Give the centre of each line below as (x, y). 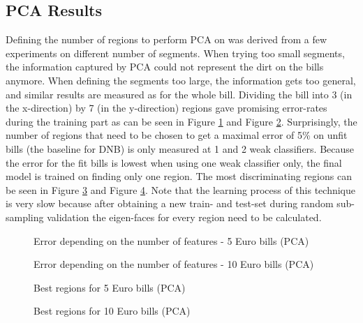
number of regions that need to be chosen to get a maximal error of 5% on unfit (177, 135)
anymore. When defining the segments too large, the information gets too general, (181, 80)
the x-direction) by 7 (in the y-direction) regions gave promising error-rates (166, 108)
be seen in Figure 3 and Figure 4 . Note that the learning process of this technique (180, 189)
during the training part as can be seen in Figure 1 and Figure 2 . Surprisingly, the (181, 121)
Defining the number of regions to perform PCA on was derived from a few (166, 39)
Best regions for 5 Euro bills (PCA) (110, 287)
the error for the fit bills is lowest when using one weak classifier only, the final (174, 162)
